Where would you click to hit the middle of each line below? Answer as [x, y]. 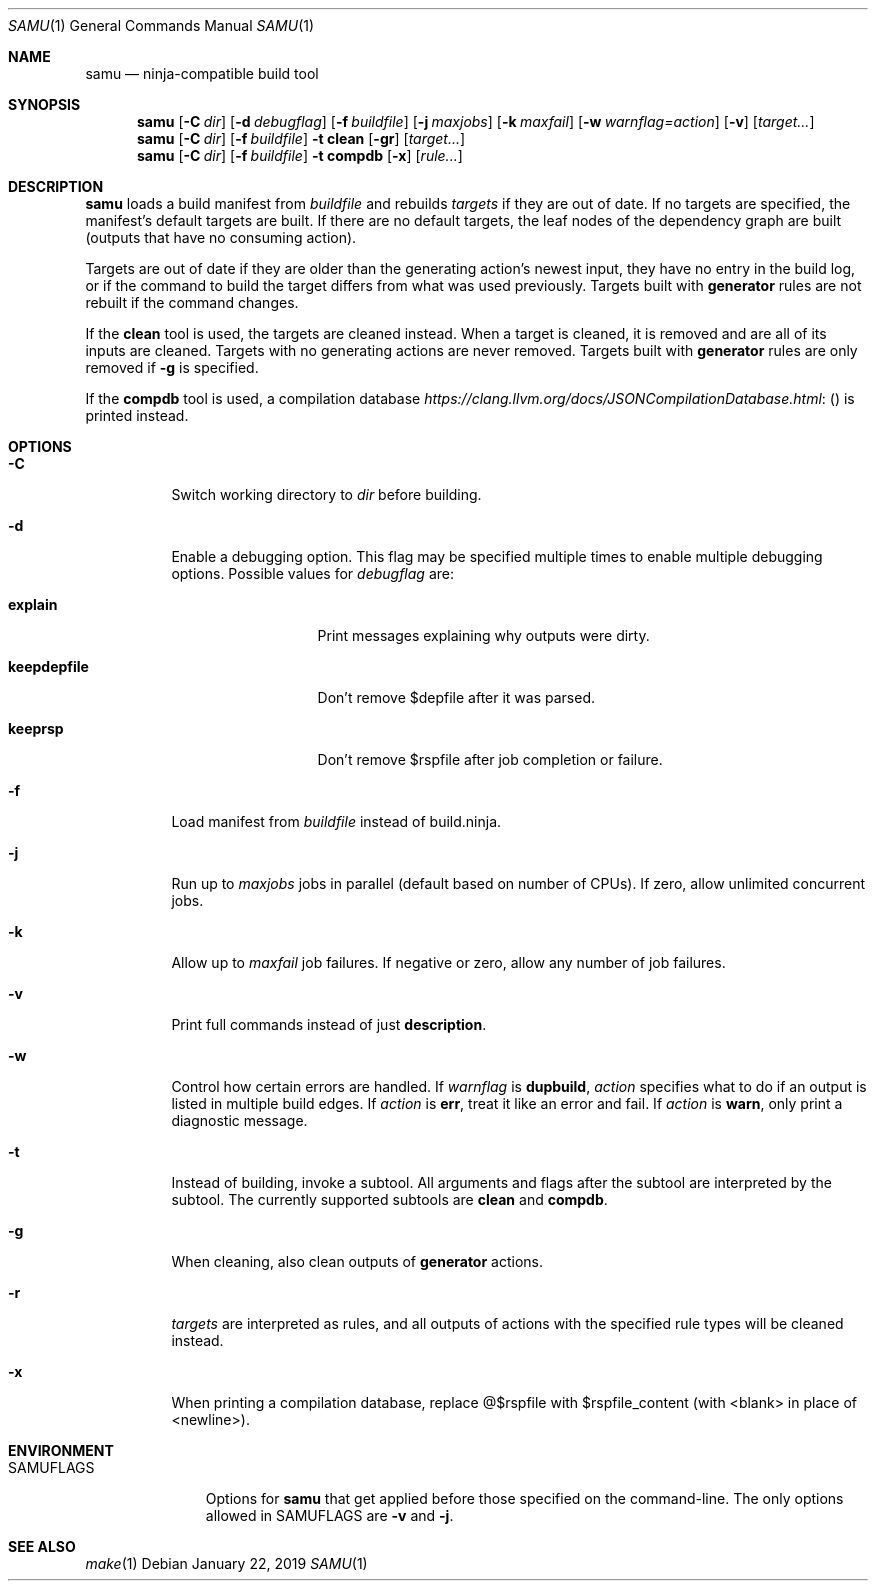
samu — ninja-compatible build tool [202, 73]
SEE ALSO [42, 1546]
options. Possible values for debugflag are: [312, 573]
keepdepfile [48, 666]
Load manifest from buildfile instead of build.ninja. [336, 821]
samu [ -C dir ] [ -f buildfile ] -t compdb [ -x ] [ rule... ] [300, 155]
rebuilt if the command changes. [192, 302]
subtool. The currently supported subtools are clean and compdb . [389, 1199]
